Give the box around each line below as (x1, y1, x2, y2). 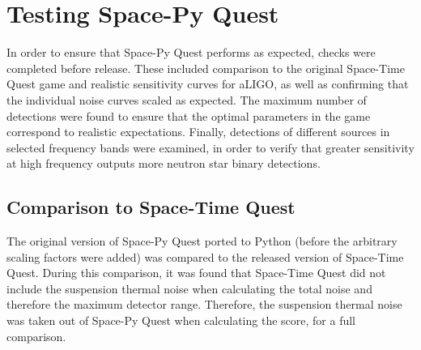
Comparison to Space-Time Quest (6, 194, 296, 220)
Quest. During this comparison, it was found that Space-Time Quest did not (6, 264, 386, 281)
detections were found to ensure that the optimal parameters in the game (6, 107, 371, 124)
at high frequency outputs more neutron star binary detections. (6, 155, 321, 172)
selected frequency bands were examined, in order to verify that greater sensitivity (6, 139, 415, 156)
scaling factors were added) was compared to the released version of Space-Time (6, 248, 404, 265)
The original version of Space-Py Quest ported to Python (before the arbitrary (6, 233, 398, 250)
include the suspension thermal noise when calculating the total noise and (6, 280, 372, 297)
